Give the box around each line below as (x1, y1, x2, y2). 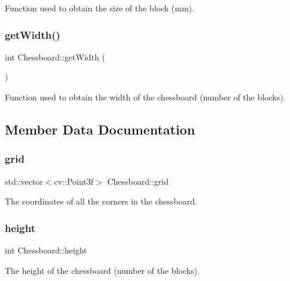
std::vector (5, 175, 43, 187)
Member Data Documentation (5, 120, 196, 138)
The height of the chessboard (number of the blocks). (5, 264, 200, 276)
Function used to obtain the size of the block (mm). (5, 2, 194, 14)
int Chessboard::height (5, 244, 87, 256)
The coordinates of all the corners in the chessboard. (5, 195, 197, 207)
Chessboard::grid (107, 175, 169, 187)
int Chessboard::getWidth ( (5, 50, 105, 63)
